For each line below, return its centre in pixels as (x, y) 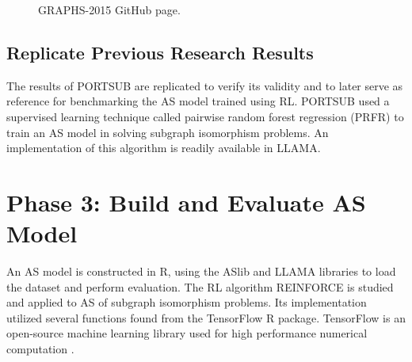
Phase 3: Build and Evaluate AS (186, 202)
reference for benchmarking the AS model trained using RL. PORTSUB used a (198, 101)
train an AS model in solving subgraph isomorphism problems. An (168, 132)
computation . (40, 349)
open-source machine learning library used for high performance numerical (187, 333)
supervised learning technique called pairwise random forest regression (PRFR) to (205, 116)
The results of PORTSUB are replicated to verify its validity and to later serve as (205, 85)
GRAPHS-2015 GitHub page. (109, 10)
